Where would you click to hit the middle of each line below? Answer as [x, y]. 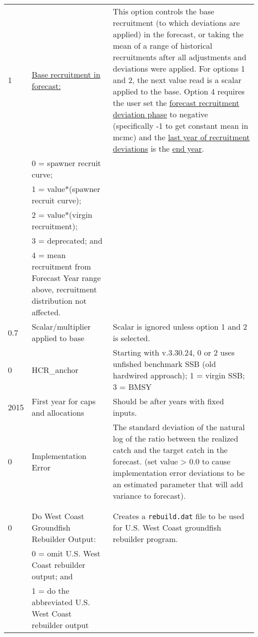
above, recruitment [64, 289]
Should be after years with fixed [168, 401]
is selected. [131, 338]
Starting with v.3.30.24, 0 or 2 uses [174, 352]
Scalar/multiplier [61, 326]
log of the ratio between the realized [176, 438]
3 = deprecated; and [67, 240]
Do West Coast [58, 516]
